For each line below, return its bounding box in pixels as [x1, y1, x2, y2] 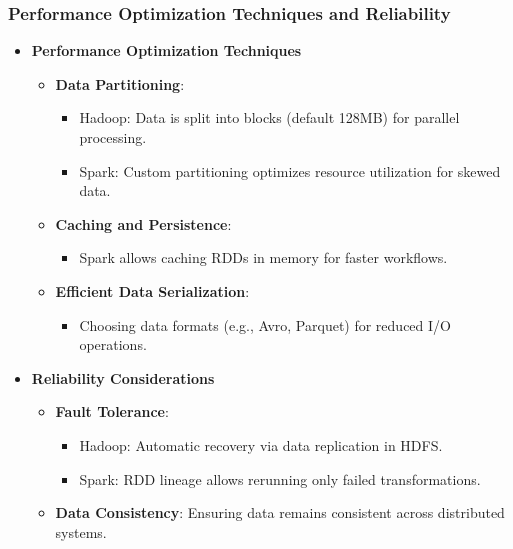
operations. [79, 334, 147, 355]
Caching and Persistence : [55, 213, 232, 234]
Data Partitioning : [55, 73, 185, 94]
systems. [55, 521, 107, 542]
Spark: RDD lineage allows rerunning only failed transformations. [79, 468, 481, 489]
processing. [79, 127, 147, 147]
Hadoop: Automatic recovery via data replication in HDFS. [79, 434, 443, 455]
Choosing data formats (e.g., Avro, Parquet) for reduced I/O [79, 314, 451, 335]
